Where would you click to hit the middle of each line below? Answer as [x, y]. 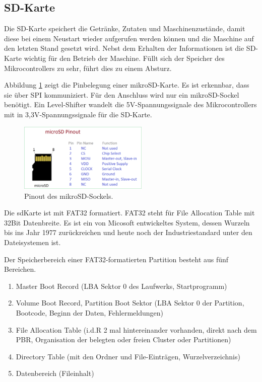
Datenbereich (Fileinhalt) [55, 373]
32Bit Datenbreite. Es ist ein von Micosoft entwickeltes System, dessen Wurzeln [127, 222]
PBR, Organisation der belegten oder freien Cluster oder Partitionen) [123, 339]
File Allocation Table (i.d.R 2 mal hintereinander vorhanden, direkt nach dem [136, 329]
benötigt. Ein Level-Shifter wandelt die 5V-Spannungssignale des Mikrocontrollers [130, 104]
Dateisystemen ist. [32, 242]
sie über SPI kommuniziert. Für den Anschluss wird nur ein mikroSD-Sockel [122, 94]
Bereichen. [20, 269]
